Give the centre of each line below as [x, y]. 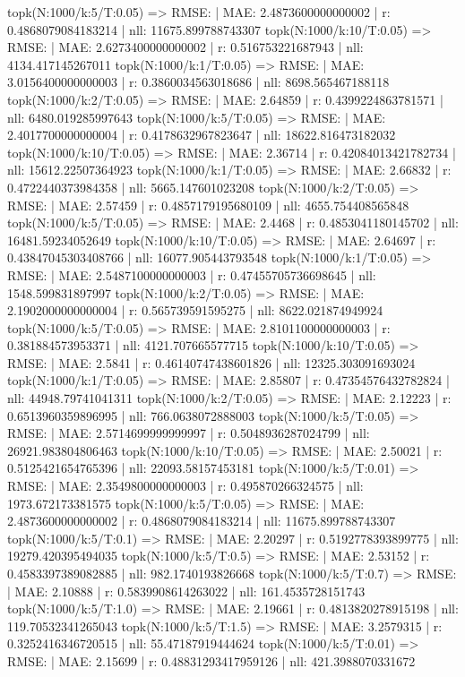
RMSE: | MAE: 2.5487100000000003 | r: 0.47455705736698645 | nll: [192, 274]
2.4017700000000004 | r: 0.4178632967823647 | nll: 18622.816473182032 [202, 135]
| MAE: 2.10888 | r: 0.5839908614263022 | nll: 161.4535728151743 [186, 591]
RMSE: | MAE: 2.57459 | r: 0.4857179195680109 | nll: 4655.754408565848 [208, 205]
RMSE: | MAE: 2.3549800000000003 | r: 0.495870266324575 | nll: [185, 486]
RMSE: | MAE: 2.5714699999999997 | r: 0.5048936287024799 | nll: [189, 433]
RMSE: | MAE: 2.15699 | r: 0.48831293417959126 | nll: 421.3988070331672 [211, 660]
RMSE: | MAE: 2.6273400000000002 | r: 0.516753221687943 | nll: [185, 47]
